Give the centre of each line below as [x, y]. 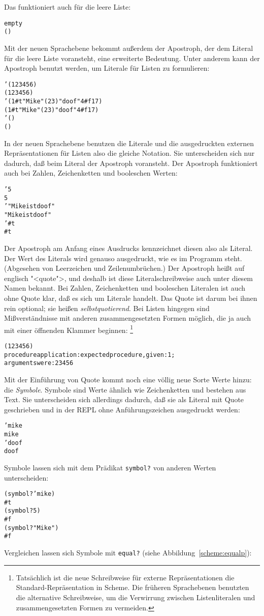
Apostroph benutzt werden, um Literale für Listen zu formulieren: [107, 68]
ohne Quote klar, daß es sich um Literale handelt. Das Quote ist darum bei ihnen [131, 298]
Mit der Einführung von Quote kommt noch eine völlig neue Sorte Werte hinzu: [128, 379]
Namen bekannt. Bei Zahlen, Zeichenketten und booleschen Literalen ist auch [125, 288]
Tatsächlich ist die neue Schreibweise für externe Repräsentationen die [125, 577]
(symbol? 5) [22, 511]
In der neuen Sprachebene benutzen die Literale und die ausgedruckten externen [129, 143]
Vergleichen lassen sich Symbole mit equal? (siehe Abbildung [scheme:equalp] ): [128, 553]
